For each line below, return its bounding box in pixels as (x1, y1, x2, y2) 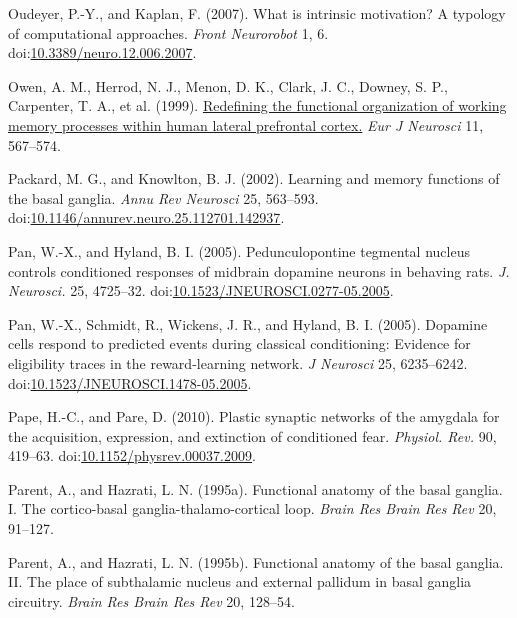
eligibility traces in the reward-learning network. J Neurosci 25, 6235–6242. (8, 352, 468, 373)
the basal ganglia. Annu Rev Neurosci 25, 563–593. (8, 187, 319, 208)
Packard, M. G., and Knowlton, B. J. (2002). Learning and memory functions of (8, 168, 500, 189)
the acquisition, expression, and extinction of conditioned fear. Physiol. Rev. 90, (8, 425, 497, 446)
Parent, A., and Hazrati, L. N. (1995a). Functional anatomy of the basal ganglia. (8, 478, 503, 499)
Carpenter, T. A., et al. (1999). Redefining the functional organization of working (8, 95, 507, 116)
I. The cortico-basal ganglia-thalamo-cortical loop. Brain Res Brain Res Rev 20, (8, 498, 497, 519)
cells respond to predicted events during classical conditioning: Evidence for (8, 333, 471, 354)
